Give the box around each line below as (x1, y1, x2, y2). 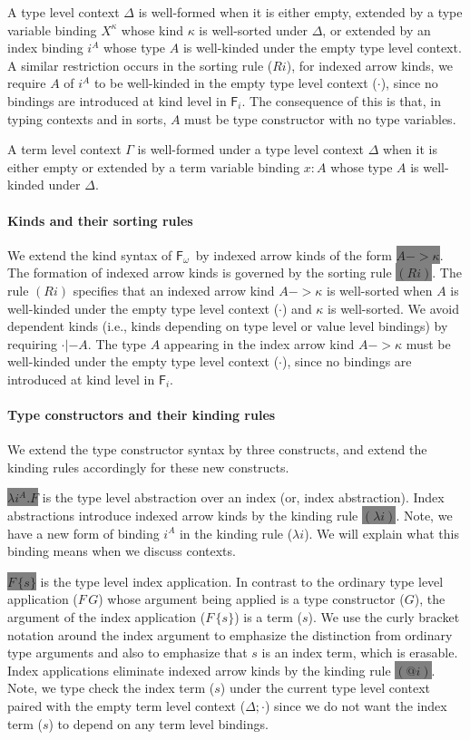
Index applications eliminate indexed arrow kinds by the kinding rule (7, 660, 391, 679)
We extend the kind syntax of (7, 245, 172, 264)
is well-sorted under (199, 20, 308, 39)
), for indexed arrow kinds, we (286, 55, 454, 74)
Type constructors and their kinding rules (7, 405, 276, 424)
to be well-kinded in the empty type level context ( (93, 73, 377, 92)
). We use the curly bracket (308, 608, 460, 627)
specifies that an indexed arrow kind (73, 280, 275, 299)
